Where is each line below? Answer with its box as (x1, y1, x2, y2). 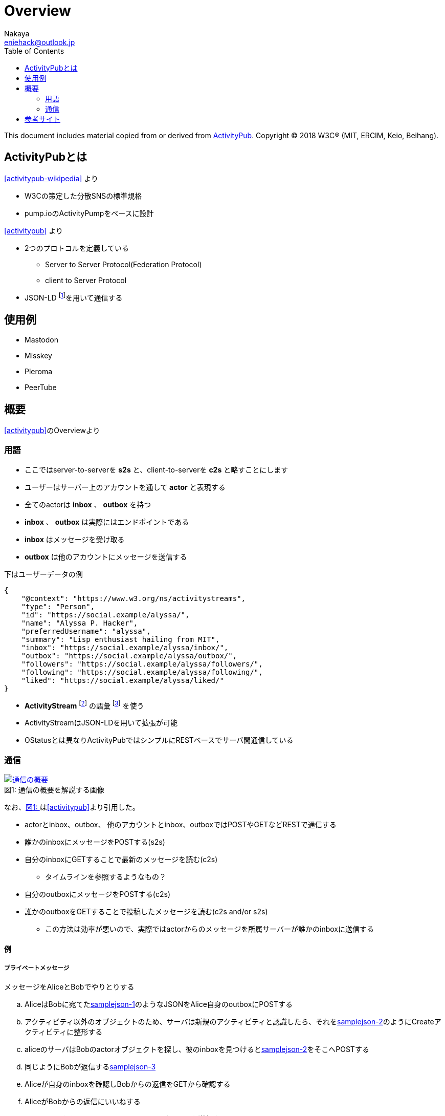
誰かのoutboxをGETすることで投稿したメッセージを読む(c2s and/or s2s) (25, 907, 268, 916)
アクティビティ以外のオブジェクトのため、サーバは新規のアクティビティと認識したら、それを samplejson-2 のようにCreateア (25, 1017, 441, 1026)
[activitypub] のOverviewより (4, 425, 100, 435)
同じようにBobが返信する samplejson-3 (25, 1062, 156, 1071)
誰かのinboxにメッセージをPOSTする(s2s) (25, 838, 165, 847)
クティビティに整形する (25, 1027, 103, 1037)
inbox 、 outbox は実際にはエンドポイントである (25, 517, 189, 526)
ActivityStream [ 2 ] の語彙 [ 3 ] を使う (25, 699, 144, 710)
